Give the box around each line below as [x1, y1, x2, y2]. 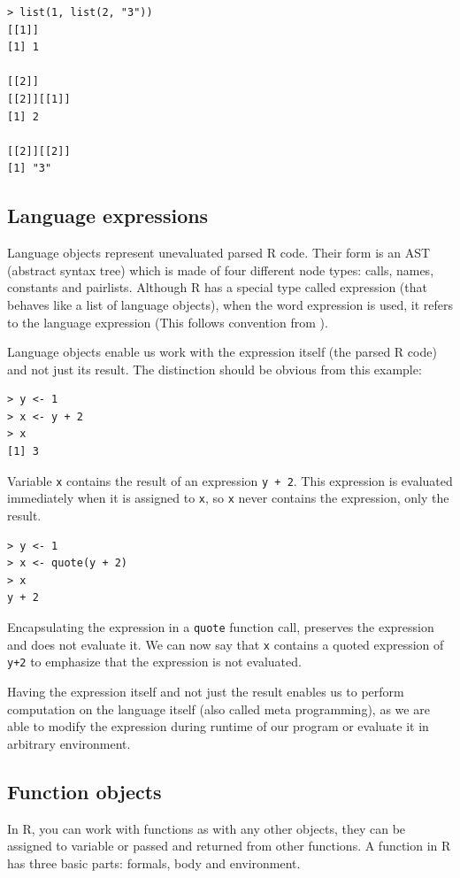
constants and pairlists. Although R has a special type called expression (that [7, 278, 427, 297]
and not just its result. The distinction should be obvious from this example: [7, 359, 422, 378]
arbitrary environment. [7, 734, 131, 752]
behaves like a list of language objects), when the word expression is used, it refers [7, 295, 453, 313]
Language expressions [7, 202, 209, 229]
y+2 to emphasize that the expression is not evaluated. [7, 652, 302, 671]
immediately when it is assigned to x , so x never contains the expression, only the [7, 489, 449, 507]
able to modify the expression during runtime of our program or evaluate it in [7, 717, 429, 736]
